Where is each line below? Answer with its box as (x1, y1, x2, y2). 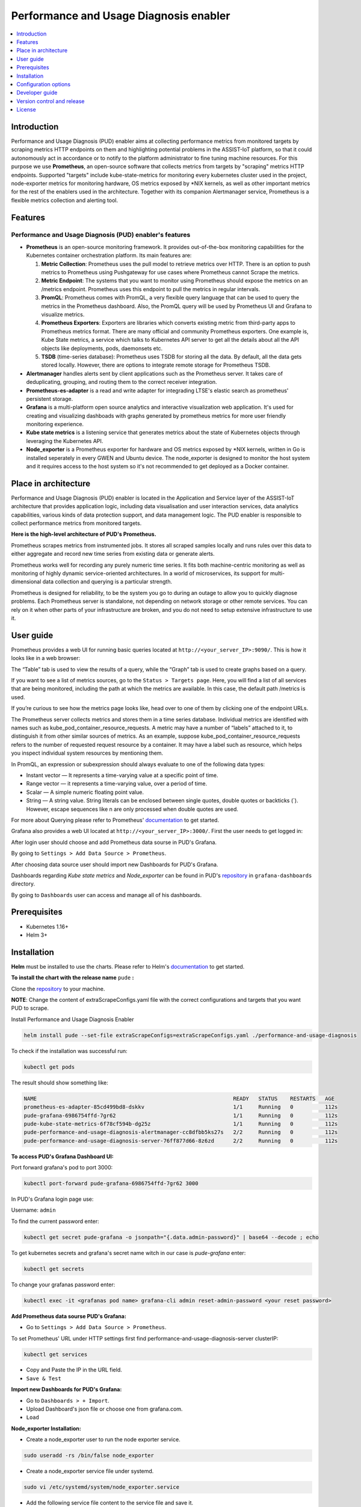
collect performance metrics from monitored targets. (11, 520, 142, 527)
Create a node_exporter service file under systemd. (26, 1468, 154, 1475)
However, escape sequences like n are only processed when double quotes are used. (26, 805, 239, 813)
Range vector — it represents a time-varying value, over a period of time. (26, 780, 208, 787)
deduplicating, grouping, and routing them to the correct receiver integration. (26, 379, 217, 386)
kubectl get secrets (23, 1265, 84, 1272)
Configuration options (16, 80, 71, 87)
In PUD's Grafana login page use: (11, 1195, 94, 1203)
